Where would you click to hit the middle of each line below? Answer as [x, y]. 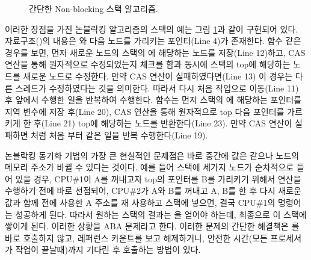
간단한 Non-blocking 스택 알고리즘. [94, 8]
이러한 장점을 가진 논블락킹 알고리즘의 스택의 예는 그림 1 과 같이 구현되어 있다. [152, 29]
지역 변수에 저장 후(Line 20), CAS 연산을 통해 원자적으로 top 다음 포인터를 [145, 111]
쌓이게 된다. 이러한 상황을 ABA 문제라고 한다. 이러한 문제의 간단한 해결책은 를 [152, 226]
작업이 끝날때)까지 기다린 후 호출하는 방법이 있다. [108, 249]
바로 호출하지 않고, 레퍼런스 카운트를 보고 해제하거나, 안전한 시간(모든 [136, 237]
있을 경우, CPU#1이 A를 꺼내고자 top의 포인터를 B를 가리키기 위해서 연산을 [158, 178]
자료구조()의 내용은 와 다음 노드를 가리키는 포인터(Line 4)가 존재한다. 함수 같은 [153, 41]
